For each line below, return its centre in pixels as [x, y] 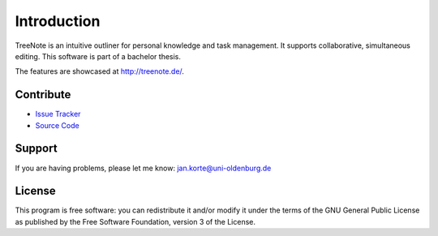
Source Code [58, 125]
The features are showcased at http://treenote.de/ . [99, 71]
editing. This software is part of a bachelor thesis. [98, 56]
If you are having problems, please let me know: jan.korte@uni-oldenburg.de [143, 168]
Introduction [58, 21]
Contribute [43, 94]
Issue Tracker [58, 114]
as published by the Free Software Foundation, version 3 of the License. [135, 221]
